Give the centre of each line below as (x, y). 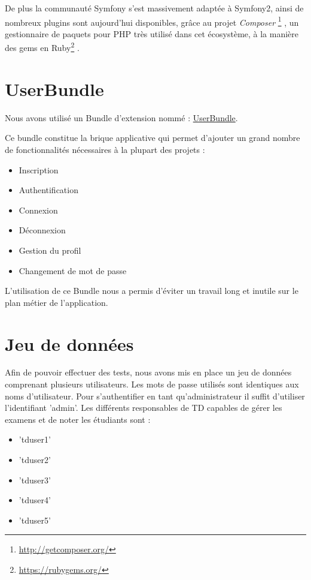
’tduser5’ (35, 520)
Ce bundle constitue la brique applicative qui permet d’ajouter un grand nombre (153, 138)
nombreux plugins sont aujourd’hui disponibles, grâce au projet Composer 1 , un (152, 21)
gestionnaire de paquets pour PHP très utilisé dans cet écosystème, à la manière (152, 33)
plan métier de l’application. (57, 302)
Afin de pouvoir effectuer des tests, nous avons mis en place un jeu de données (148, 372)
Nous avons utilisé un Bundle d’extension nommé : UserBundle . (121, 117)
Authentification (48, 190)
